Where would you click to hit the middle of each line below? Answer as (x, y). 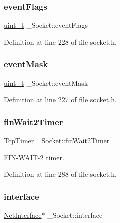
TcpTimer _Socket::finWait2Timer (57, 141)
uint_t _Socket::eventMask (46, 83)
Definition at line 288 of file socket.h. (60, 174)
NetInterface (23, 215)
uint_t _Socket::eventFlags (46, 25)
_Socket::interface (75, 215)
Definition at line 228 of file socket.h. (60, 42)
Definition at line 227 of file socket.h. (60, 100)
